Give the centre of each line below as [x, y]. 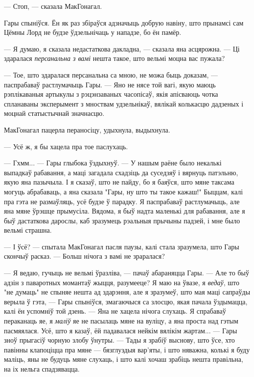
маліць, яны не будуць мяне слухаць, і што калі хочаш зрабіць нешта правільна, [124, 359]
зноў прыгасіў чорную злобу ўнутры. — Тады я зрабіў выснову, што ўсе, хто [119, 340]
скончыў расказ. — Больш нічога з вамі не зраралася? [84, 256]
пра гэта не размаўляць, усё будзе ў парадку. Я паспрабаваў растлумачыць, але [122, 201]
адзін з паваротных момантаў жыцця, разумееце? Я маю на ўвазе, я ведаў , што [122, 282]
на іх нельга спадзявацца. [42, 369]
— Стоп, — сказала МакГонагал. [53, 6]
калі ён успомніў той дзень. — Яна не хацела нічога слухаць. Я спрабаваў [115, 311]
